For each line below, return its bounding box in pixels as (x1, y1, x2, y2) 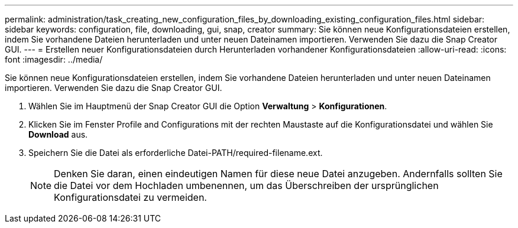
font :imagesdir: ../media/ (5, 54, 103, 64)
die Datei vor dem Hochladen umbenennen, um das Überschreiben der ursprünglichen (54, 180, 439, 191)
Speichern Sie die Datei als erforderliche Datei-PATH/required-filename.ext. (28, 148, 323, 158)
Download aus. (28, 129, 88, 139)
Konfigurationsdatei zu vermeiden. (54, 191, 207, 203)
